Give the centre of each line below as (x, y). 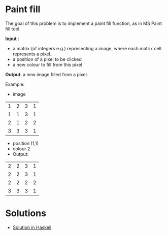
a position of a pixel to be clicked (47, 59)
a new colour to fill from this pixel (47, 64)
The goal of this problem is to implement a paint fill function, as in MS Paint (84, 23)
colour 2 (21, 149)
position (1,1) (26, 143)
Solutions (26, 213)
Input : (12, 39)
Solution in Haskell (32, 227)
